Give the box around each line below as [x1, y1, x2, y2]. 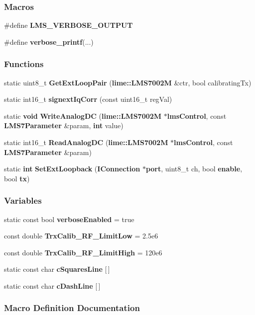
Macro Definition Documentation [4, 302, 140, 314]
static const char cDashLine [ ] [4, 280, 101, 291]
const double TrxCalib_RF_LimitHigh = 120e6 [4, 247, 162, 257]
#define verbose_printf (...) [4, 36, 94, 47]
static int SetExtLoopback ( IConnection [4, 163, 140, 174]
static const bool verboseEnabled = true [4, 214, 134, 224]
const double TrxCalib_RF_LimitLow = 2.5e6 [4, 231, 158, 241]
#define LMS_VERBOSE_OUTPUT [4, 20, 133, 30]
